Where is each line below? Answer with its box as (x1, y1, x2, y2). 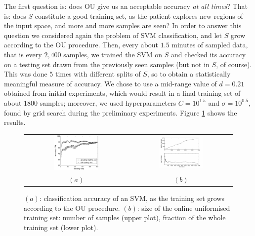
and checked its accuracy (170, 49, 246, 59)
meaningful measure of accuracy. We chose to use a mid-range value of (4, 78, 217, 88)
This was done (4, 69, 47, 79)
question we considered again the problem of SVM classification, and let (4, 30, 222, 40)
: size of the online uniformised (137, 202, 230, 213)
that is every (4, 49, 42, 59)
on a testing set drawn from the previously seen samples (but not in (4, 59, 210, 69)
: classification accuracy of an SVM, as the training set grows (39, 193, 225, 203)
